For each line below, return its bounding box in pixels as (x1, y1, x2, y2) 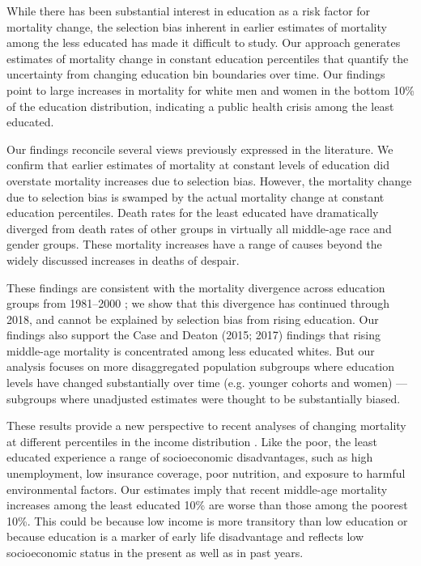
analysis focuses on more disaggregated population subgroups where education (6, 358, 395, 375)
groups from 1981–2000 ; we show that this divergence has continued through (6, 295, 389, 312)
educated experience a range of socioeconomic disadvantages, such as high (6, 449, 373, 466)
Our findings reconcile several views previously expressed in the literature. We (6, 140, 393, 157)
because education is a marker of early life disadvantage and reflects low (6, 528, 364, 545)
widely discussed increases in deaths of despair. (6, 251, 240, 268)
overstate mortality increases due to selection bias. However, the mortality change (6, 172, 412, 189)
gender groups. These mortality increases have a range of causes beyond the (6, 236, 382, 253)
